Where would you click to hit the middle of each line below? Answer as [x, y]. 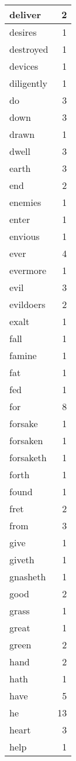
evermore [28, 270]
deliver [25, 14]
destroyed [29, 49]
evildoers [27, 304]
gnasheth [28, 576]
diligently [28, 83]
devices [24, 66]
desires [23, 32]
